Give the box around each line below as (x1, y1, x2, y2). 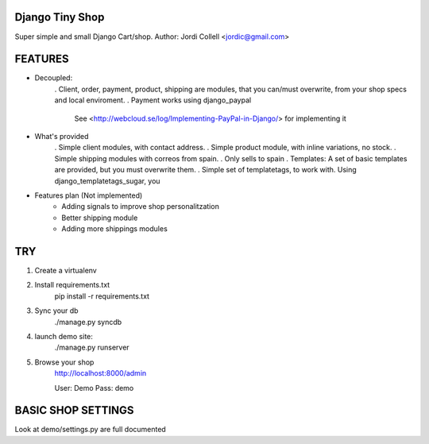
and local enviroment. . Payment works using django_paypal (54, 95, 252, 105)
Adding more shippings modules (61, 224, 168, 234)
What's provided (34, 131, 89, 141)
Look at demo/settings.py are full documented (14, 425, 166, 434)
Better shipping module (61, 213, 138, 222)
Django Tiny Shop (14, 10, 105, 24)
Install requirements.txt (34, 280, 110, 290)
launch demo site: (34, 331, 93, 341)
